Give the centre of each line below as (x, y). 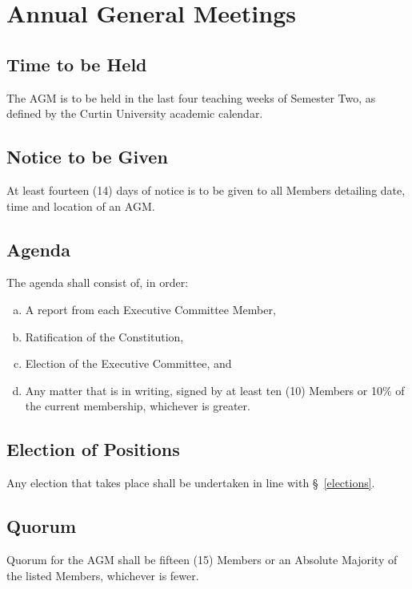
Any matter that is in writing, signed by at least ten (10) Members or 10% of (215, 390)
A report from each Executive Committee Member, (150, 309)
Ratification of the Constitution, (104, 336)
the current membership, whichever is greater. (138, 406)
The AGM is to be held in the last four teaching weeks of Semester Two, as (191, 97)
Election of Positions (93, 449)
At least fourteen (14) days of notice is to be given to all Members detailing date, (206, 190)
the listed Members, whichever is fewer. (103, 575)
